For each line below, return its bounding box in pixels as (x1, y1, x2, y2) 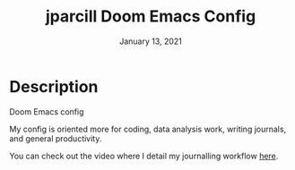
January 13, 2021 (119, 36, 182, 47)
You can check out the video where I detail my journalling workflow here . (9, 150, 279, 161)
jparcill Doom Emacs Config (45, 6, 256, 27)
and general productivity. (9, 132, 102, 144)
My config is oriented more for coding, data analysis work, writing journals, (9, 123, 287, 134)
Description (9, 76, 99, 97)
